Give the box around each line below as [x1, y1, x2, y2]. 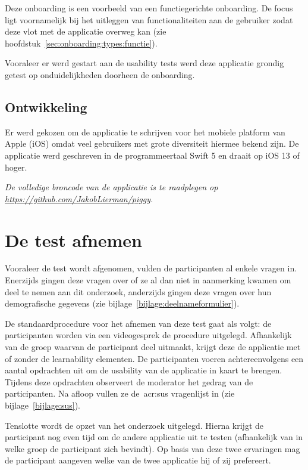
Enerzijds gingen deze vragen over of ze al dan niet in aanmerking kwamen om [5, 274, 291, 286]
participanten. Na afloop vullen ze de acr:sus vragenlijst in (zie [5, 387, 235, 400]
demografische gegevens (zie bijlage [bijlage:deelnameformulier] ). [5, 297, 240, 310]
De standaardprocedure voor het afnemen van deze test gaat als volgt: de [5, 317, 272, 329]
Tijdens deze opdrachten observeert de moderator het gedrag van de [5, 375, 253, 388]
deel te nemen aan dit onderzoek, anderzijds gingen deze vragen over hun [5, 285, 272, 298]
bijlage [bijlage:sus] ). [5, 398, 80, 411]
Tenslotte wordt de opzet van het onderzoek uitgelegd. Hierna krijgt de [5, 419, 264, 431]
